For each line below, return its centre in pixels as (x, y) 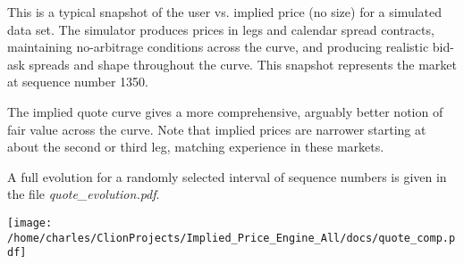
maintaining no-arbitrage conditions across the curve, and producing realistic (218, 47)
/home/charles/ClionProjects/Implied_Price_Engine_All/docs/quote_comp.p (232, 238)
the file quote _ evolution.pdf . (84, 194)
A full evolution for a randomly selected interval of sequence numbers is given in (227, 176)
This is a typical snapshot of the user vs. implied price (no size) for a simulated (225, 12)
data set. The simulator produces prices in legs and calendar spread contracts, (221, 29)
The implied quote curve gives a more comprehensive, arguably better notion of (225, 111)
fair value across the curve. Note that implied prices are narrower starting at (217, 129)
